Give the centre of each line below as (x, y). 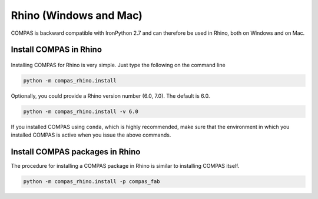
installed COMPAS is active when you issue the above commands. (91, 135)
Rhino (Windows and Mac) (77, 15)
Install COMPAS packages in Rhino (76, 152)
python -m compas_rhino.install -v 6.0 (81, 111)
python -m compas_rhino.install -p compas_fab (92, 182)
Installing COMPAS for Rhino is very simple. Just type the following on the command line (118, 65)
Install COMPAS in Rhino (57, 50)
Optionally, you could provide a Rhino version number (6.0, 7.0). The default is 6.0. (110, 96)
